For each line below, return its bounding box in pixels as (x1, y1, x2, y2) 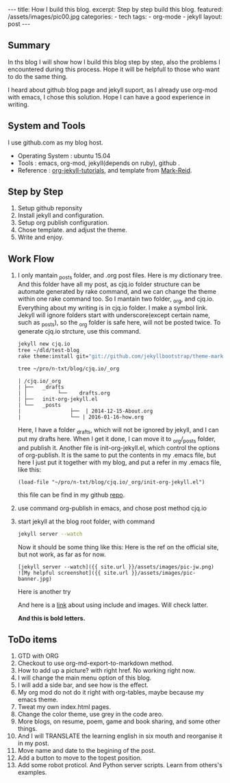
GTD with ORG (17, 652, 59, 660)
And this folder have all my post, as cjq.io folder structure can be (17, 280, 201, 288)
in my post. (17, 739, 50, 747)
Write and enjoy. (17, 233, 64, 241)
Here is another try (17, 587, 71, 595)
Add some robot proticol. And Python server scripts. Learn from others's (17, 761, 223, 769)
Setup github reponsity (17, 204, 83, 212)
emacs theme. (17, 695, 58, 704)
